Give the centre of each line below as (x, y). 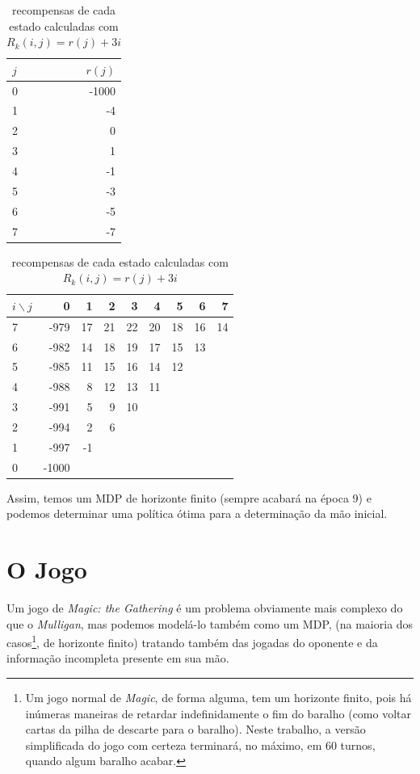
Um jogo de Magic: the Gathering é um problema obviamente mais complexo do (205, 607)
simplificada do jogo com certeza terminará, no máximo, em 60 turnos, (200, 745)
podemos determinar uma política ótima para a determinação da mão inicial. (197, 513)
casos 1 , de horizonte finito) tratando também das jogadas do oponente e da (192, 641)
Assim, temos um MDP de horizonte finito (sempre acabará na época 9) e (189, 497)
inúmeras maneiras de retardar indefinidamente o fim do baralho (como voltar (218, 713)
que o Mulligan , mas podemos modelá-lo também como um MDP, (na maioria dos (210, 623)
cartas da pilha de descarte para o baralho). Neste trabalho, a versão (195, 729)
